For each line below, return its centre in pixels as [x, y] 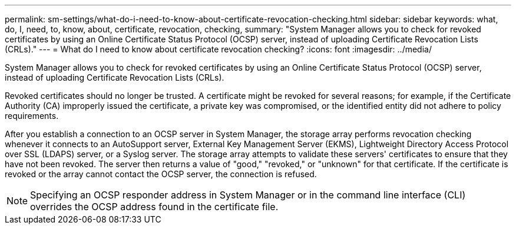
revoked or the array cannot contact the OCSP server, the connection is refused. [161, 174]
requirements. [32, 116]
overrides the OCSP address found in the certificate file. [154, 207]
